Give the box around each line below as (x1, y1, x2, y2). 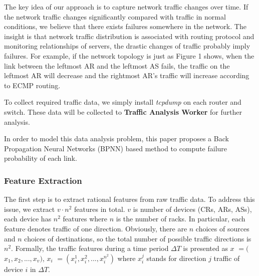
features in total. (74, 203, 125, 214)
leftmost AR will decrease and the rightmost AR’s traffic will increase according (4, 70, 249, 81)
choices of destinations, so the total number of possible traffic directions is (24, 233, 251, 243)
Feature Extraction (4, 174, 82, 186)
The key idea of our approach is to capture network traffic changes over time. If (4, 2, 248, 12)
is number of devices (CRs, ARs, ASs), (133, 203, 252, 214)
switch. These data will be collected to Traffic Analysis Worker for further (4, 106, 242, 117)
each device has (4, 213, 52, 224)
